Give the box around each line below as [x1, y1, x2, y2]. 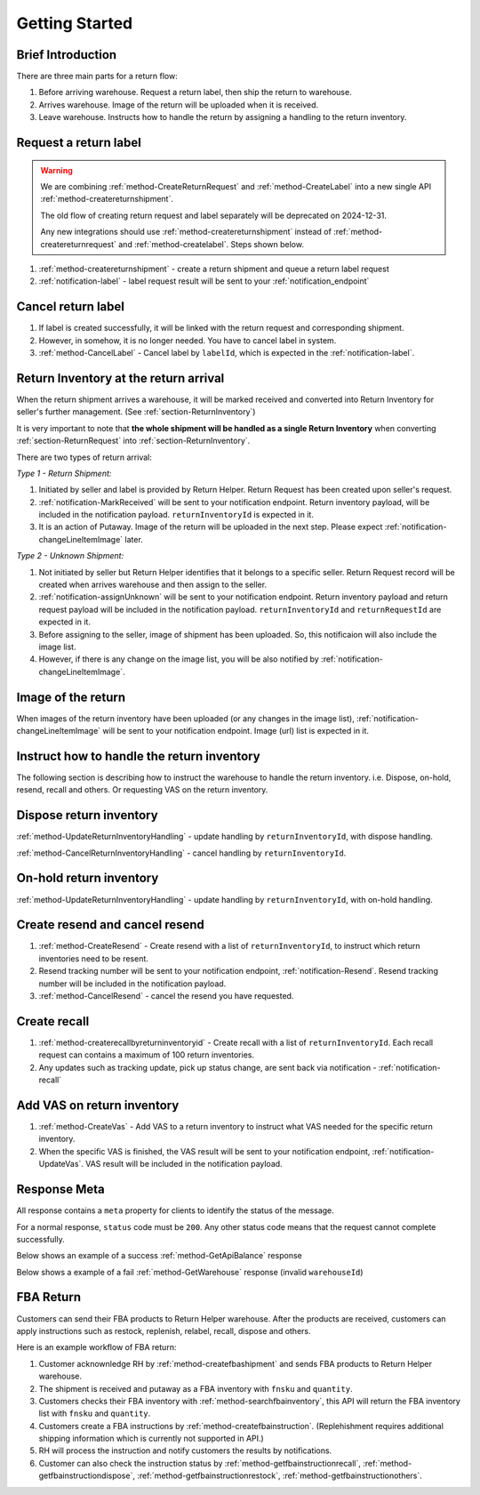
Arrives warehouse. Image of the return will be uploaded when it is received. [38, 99, 319, 110]
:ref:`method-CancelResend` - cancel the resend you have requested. [38, 991, 294, 1001]
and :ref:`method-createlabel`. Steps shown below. [118, 238, 304, 249]
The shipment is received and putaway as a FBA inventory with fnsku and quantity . [38, 1383, 353, 1394]
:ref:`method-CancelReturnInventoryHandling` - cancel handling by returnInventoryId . [16, 848, 347, 858]
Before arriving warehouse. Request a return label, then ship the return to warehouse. [38, 87, 352, 98]
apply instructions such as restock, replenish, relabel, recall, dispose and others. [16, 1325, 311, 1336]
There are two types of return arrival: [16, 452, 153, 462]
